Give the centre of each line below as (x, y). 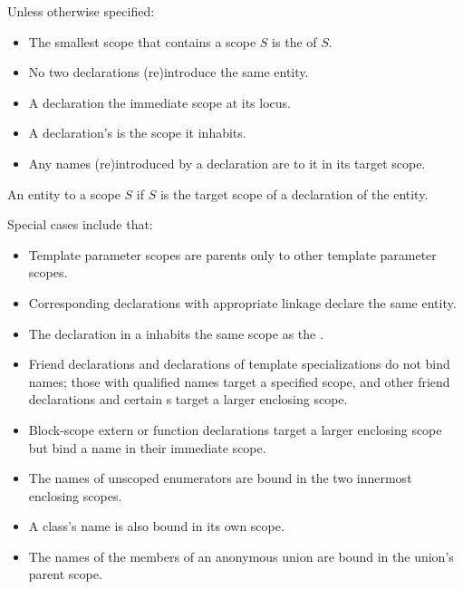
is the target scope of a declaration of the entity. (294, 193)
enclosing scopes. (75, 495)
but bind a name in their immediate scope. (147, 447)
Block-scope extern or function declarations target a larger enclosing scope (235, 429)
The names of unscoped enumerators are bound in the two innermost (220, 478)
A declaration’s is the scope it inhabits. (137, 133)
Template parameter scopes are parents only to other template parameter (232, 254)
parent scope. (65, 574)
